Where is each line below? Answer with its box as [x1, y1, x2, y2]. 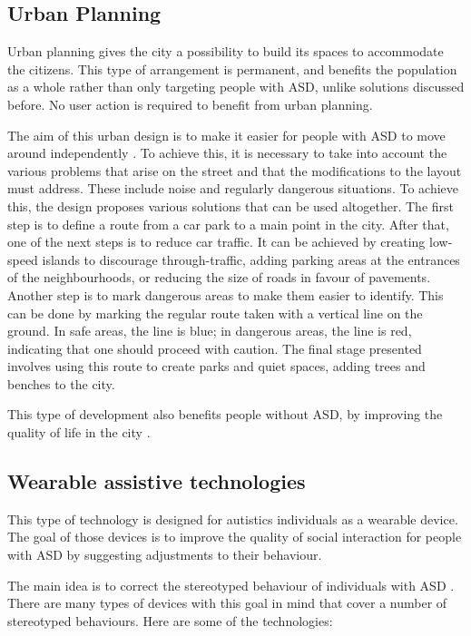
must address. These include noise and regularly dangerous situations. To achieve [7, 179, 458, 198]
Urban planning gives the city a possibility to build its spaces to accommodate [7, 42, 444, 61]
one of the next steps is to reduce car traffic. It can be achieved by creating [7, 232, 426, 251]
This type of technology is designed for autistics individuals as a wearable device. [7, 509, 458, 528]
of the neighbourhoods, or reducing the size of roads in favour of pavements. [7, 268, 431, 287]
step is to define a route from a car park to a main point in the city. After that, [7, 214, 449, 233]
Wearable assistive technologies [7, 467, 306, 495]
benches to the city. [7, 374, 115, 393]
